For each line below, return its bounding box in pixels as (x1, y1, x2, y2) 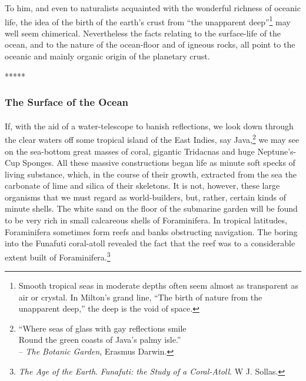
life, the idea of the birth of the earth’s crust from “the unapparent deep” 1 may (5, 14, 291, 28)
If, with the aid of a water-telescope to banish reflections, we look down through (5, 119, 294, 132)
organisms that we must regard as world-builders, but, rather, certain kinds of (5, 190, 286, 203)
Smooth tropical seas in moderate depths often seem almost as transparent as (18, 279, 298, 292)
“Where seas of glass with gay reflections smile (18, 322, 187, 334)
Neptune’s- (257, 145, 297, 157)
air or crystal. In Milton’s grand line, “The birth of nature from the (18, 290, 262, 303)
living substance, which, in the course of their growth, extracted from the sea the (5, 168, 297, 180)
